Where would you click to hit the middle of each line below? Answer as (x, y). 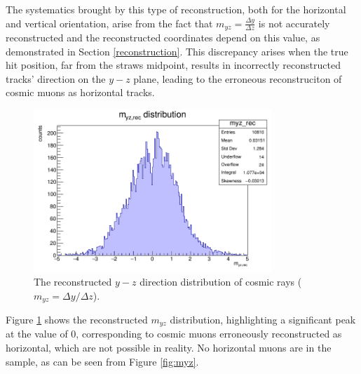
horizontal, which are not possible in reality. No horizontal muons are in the (169, 347)
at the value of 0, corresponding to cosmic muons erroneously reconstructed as (174, 334)
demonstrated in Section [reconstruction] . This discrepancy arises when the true (177, 51)
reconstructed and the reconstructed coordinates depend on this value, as (163, 38)
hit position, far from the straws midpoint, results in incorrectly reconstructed (173, 65)
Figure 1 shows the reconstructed (77, 319)
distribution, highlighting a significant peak (263, 319)
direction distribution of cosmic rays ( (221, 281)
